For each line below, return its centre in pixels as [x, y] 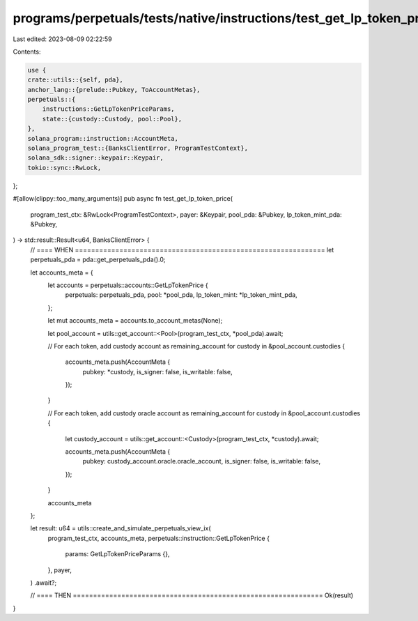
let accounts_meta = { [62, 273]
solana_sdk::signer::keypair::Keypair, [95, 158]
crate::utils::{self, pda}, [75, 80]
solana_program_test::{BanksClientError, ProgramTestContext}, [138, 148]
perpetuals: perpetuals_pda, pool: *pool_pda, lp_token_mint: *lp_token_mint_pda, [181, 295]
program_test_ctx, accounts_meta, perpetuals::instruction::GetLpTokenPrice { [158, 538]
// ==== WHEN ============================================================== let [182, 250]
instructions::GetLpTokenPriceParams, [108, 109]
